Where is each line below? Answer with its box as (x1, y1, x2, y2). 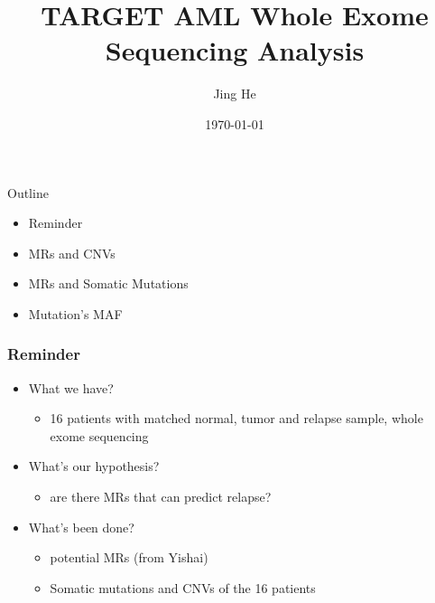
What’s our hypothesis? (28, 457, 160, 476)
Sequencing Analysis (105, 32, 365, 69)
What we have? (28, 378, 114, 397)
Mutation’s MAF (28, 304, 123, 323)
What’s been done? (28, 517, 134, 536)
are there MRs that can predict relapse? (50, 487, 272, 506)
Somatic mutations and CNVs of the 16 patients (50, 578, 316, 597)
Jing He (213, 84, 256, 103)
